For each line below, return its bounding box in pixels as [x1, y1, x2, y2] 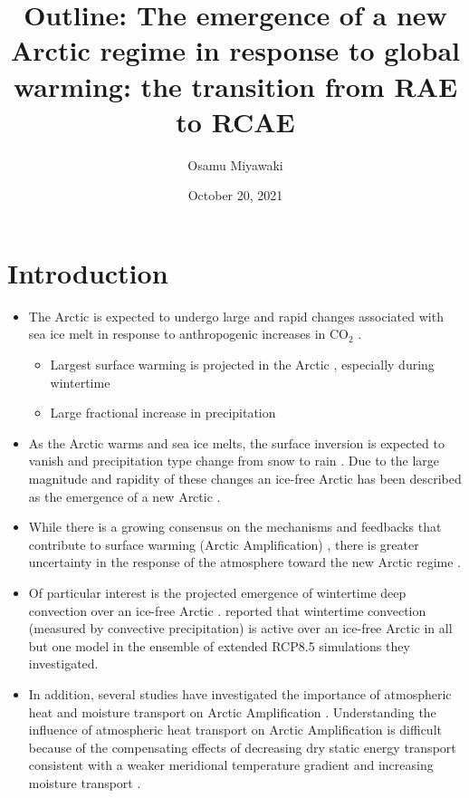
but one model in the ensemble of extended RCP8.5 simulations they [28, 636, 410, 655]
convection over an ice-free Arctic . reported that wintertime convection [28, 601, 426, 620]
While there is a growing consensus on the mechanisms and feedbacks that [28, 517, 442, 536]
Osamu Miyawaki [187, 155, 283, 174]
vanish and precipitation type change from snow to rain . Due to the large [28, 451, 439, 470]
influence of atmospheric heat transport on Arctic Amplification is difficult [28, 720, 442, 739]
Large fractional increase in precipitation [50, 403, 276, 422]
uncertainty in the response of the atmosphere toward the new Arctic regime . [28, 553, 462, 572]
